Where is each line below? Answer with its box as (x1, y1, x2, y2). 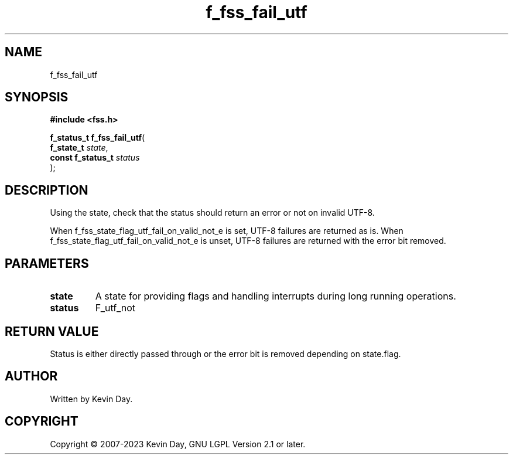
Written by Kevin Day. (50, 393, 133, 404)
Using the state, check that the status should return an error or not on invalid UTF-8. (50, 208, 375, 218)
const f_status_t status (50, 152, 140, 163)
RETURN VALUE (5, 324, 99, 339)
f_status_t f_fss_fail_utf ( (50, 132, 145, 143)
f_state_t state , (50, 142, 108, 153)
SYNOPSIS (5, 90, 69, 105)
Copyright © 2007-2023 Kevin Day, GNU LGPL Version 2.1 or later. (50, 438, 306, 449)
